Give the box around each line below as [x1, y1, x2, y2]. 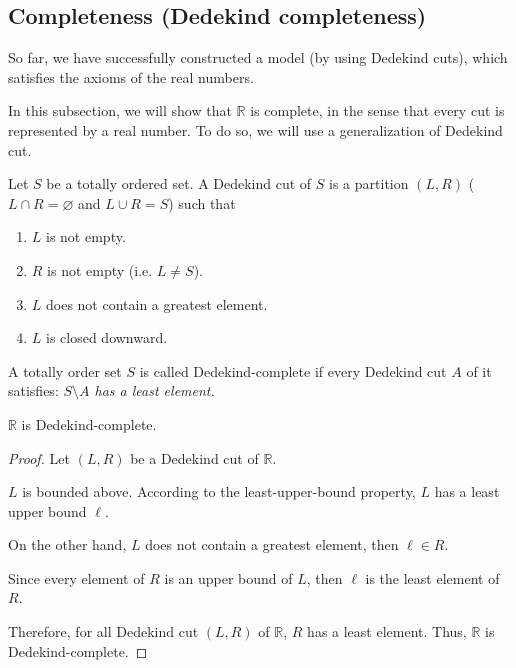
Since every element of [8, 567, 145, 588]
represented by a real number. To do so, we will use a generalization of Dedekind [8, 119, 503, 140]
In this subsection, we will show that [8, 100, 232, 121]
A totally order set [8, 360, 122, 381]
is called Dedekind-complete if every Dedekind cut [139, 360, 447, 381]
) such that [168, 192, 236, 213]
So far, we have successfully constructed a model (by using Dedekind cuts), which [8, 47, 508, 68]
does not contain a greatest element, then [145, 534, 399, 555]
